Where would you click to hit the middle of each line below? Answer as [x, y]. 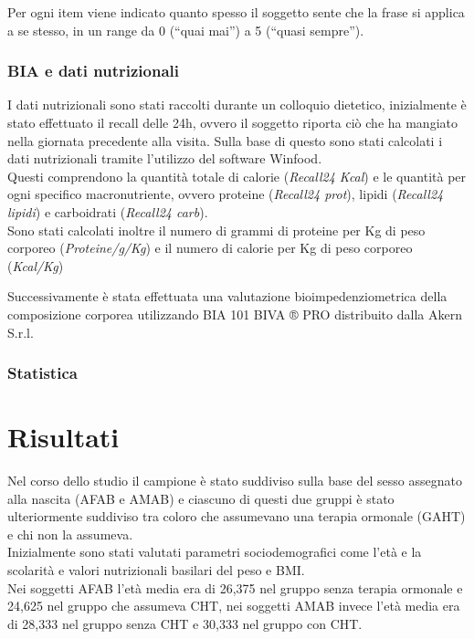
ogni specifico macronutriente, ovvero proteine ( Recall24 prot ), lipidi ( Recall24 [226, 194]
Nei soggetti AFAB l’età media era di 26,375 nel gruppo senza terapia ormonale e [235, 587]
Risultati [63, 437]
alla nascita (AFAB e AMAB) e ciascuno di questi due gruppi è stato [201, 498]
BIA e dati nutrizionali [93, 71]
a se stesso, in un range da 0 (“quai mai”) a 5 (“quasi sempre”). [186, 30]
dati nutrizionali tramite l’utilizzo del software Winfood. [165, 158]
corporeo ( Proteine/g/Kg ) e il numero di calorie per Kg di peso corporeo [210, 248]
